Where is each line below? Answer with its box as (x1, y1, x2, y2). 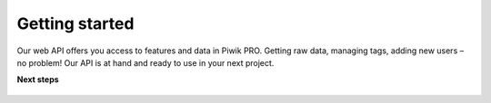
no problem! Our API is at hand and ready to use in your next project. (16, 57, 275, 68)
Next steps (16, 74, 59, 85)
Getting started (16, 14, 135, 33)
